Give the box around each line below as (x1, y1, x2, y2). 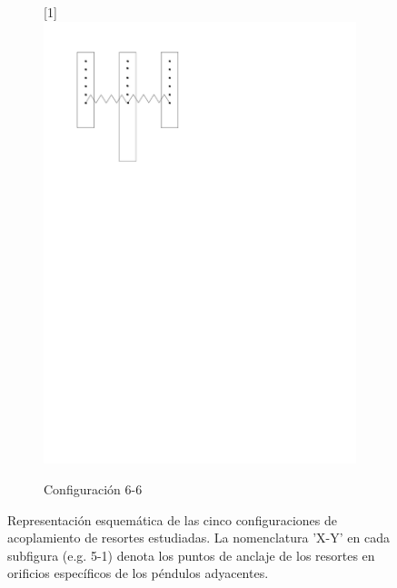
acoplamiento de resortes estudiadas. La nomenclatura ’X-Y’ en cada (7, 528, 390, 547)
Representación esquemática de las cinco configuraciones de (7, 510, 337, 529)
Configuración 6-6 (44, 479, 143, 498)
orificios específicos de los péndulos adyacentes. (7, 563, 269, 583)
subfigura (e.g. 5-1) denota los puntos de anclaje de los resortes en (7, 545, 375, 564)
